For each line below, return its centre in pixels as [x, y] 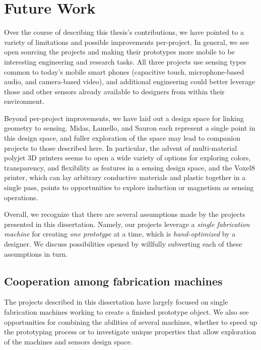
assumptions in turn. [36, 253]
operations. [21, 197]
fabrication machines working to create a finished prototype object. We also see [126, 311]
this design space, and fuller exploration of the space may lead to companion [122, 138]
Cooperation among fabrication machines [113, 281]
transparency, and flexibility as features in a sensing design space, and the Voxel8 [129, 167]
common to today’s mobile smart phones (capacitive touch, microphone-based [124, 71]
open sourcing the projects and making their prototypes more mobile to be [119, 52]
